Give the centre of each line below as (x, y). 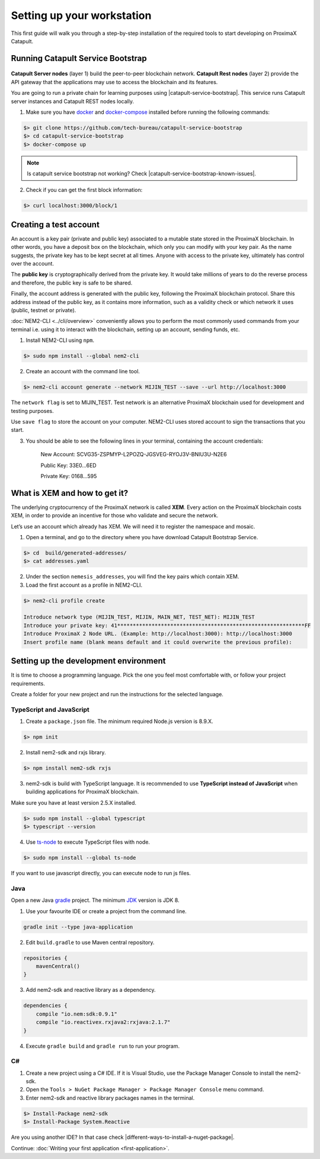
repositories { (45, 958)
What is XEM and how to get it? (70, 493)
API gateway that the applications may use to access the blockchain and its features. (114, 82)
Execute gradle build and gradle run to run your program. (103, 1046)
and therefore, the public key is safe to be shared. (72, 283)
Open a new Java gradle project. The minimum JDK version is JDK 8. (95, 900)
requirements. (28, 683)
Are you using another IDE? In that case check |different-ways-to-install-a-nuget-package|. (123, 1137)
